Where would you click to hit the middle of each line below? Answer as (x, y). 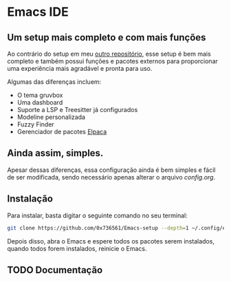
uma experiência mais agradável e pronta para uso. (80, 68)
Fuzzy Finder (36, 124)
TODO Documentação (55, 270)
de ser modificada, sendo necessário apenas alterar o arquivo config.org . (111, 177)
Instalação (30, 199)
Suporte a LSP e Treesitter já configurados (77, 110)
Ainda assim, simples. (55, 153)
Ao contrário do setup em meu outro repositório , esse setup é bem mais (109, 54)
